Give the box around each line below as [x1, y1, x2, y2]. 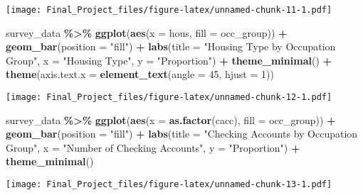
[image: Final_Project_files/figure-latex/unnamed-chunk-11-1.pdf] [6, 5, 332, 15]
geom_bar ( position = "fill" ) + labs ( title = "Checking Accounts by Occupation [6, 126, 358, 141]
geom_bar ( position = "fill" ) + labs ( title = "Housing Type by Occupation [6, 39, 336, 54]
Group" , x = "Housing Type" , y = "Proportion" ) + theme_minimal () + [6, 52, 332, 67]
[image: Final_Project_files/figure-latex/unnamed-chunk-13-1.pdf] [6, 179, 332, 190]
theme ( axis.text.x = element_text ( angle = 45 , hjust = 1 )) [6, 67, 274, 82]
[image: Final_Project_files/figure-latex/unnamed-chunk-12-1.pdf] [6, 92, 332, 103]
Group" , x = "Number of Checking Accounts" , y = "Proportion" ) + [6, 140, 300, 155]
